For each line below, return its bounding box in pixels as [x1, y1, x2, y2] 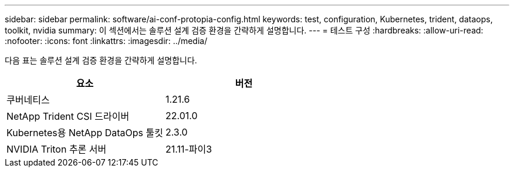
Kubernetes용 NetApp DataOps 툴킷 [6, 127, 163, 139]
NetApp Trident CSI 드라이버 [6, 110, 130, 122]
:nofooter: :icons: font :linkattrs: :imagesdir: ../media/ [5, 36, 208, 46]
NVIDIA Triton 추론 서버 [6, 143, 107, 155]
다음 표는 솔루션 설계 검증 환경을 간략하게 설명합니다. [5, 55, 197, 65]
